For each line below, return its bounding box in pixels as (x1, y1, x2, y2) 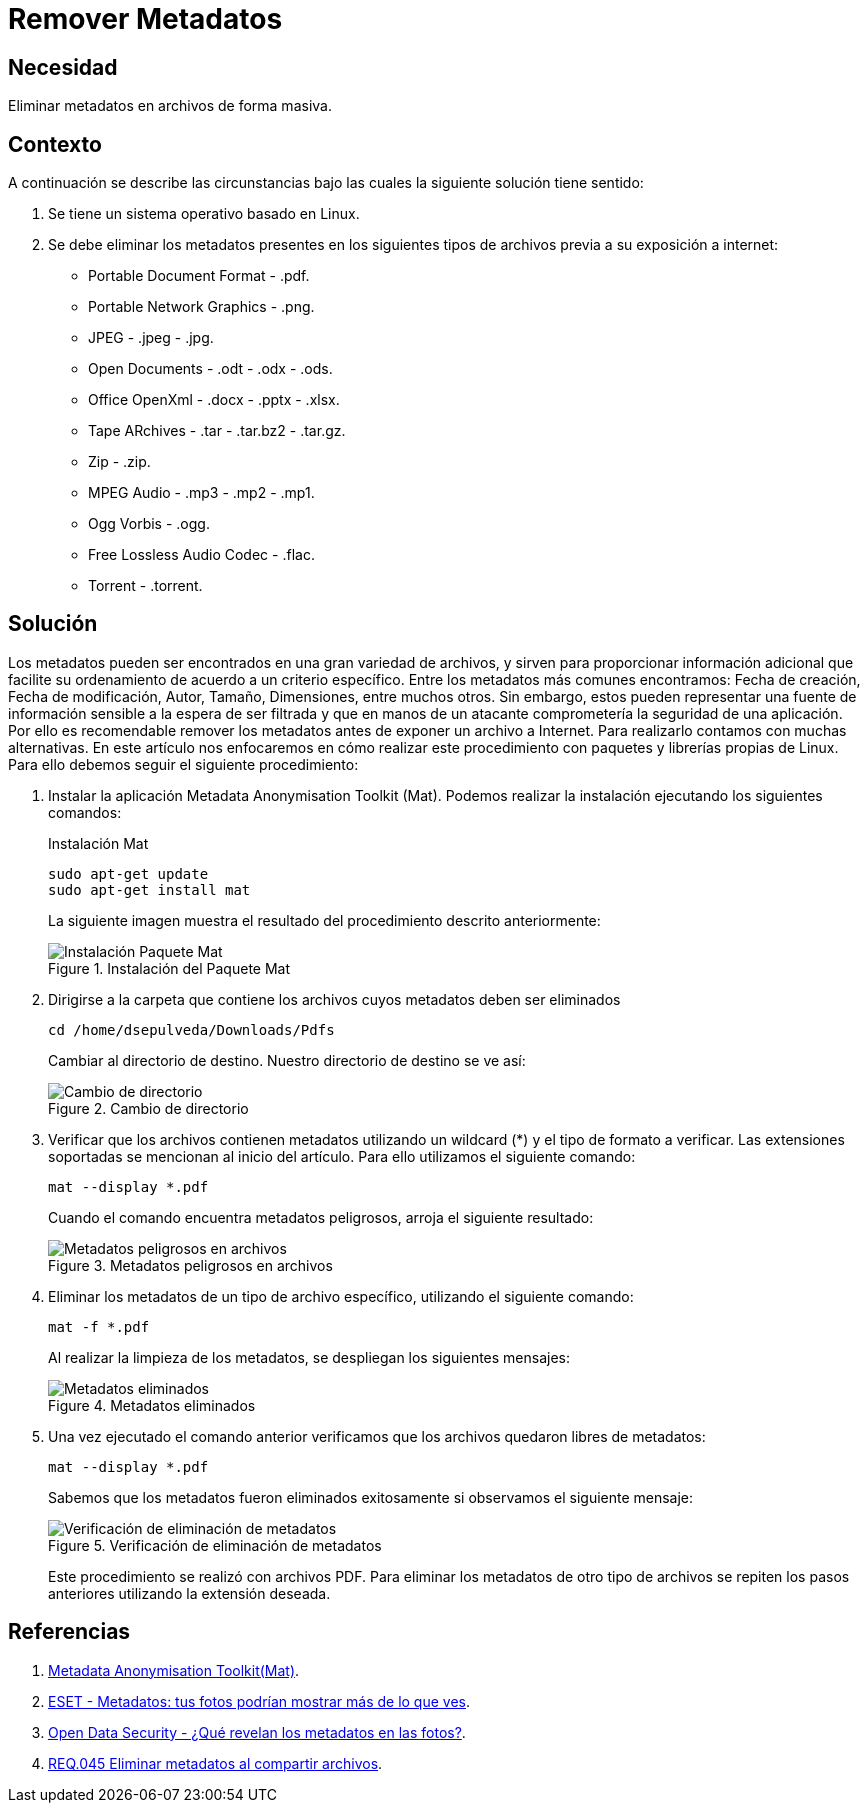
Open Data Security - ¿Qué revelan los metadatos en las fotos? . (48, 1723, 466, 1741)
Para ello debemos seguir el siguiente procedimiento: (8, 755, 359, 773)
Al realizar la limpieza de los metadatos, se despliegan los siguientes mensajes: (48, 1348, 571, 1366)
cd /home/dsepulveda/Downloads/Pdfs (48, 1021, 335, 1038)
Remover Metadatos (8, 2, 283, 36)
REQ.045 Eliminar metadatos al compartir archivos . (48, 1754, 383, 1772)
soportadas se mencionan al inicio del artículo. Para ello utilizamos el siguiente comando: (48, 1147, 636, 1165)
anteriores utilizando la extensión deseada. (48, 1584, 331, 1602)
